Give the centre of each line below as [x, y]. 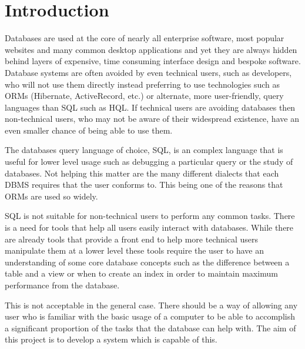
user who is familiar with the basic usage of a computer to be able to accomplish [150, 316]
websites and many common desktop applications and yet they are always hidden [151, 49]
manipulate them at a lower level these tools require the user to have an [134, 250]
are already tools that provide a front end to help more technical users [131, 239]
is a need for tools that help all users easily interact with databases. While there [149, 227]
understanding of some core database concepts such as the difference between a [147, 262]
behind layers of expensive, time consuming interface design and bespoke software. [153, 61]
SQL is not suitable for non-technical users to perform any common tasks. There [150, 216]
